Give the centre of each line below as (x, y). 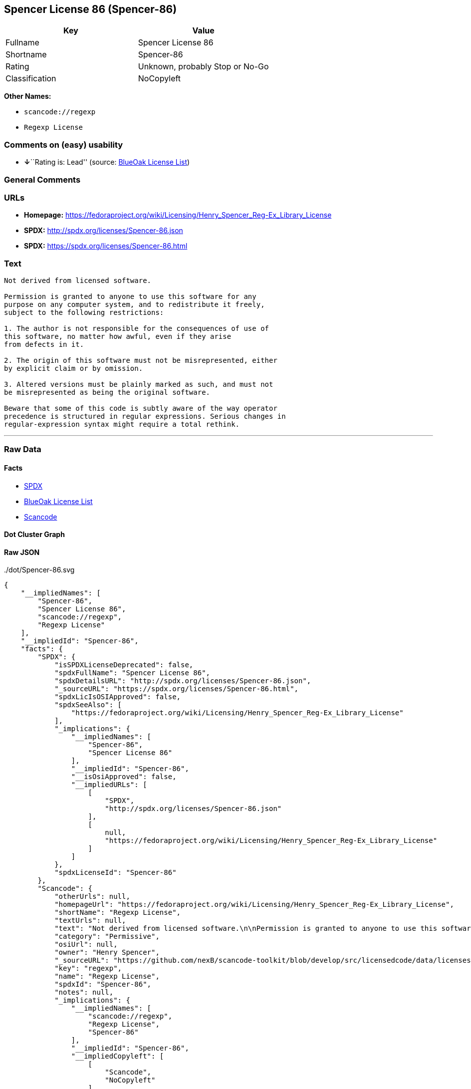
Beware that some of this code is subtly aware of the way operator (141, 408)
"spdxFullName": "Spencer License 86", (132, 673)
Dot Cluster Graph (34, 535)
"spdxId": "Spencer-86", (103, 984)
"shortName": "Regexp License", (118, 913)
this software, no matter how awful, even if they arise (118, 337)
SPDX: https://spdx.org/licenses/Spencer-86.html (106, 246)
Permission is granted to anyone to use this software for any (130, 297)
